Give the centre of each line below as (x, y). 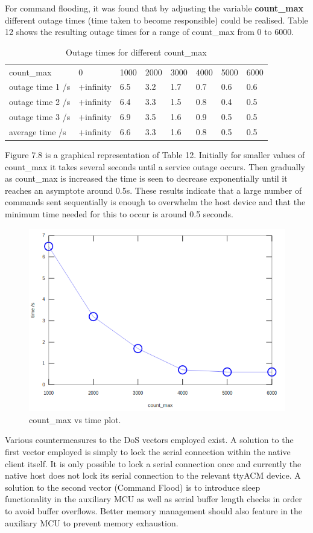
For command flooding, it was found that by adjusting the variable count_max (154, 8)
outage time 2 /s (40, 102)
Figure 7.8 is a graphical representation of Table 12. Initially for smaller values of (155, 155)
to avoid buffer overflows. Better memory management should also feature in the (153, 511)
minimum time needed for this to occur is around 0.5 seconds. (119, 214)
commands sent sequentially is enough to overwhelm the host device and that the (155, 202)
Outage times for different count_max (136, 52)
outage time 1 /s (40, 87)
